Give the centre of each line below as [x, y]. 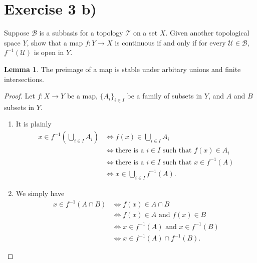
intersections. [24, 79]
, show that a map [55, 42]
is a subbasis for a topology [81, 33]
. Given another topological [207, 33]
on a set [145, 33]
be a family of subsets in [165, 96]
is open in [49, 52]
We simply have [40, 193]
